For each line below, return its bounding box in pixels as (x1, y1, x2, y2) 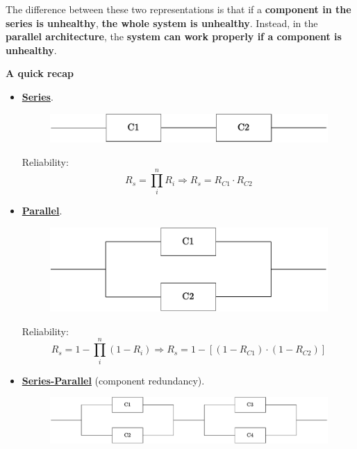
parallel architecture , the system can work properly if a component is (6, 29, 342, 44)
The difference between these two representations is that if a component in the (6, 2, 351, 16)
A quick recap (6, 66, 74, 81)
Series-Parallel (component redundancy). (22, 373, 205, 387)
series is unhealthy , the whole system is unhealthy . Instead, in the (6, 15, 318, 30)
